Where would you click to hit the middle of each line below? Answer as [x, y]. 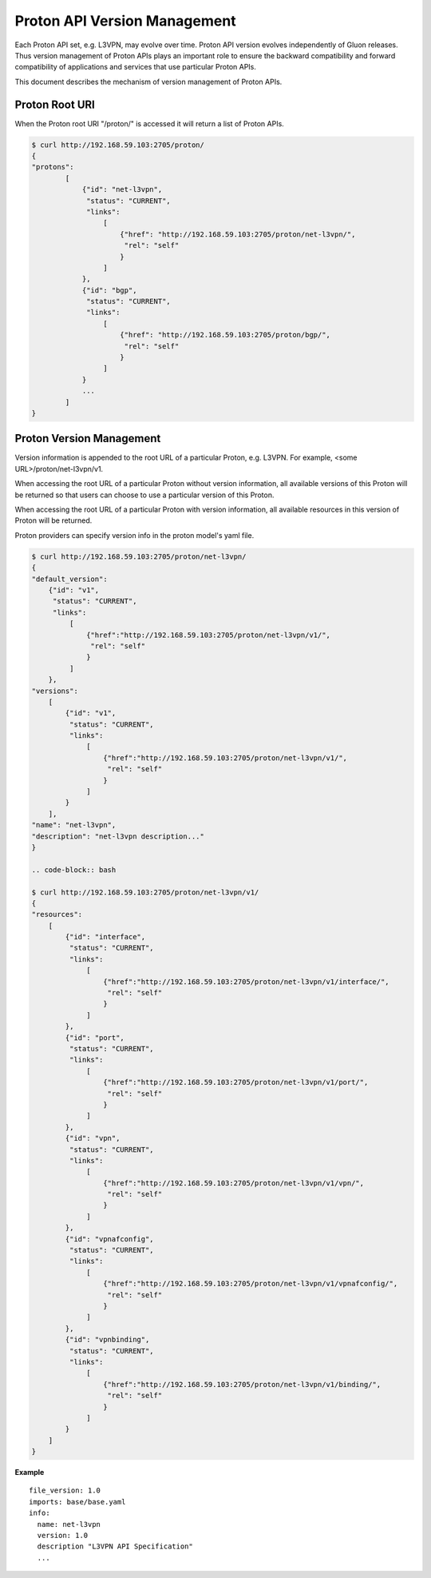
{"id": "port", [95, 1038]
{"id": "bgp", [109, 290]
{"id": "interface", [105, 937]
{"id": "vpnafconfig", [110, 1239]
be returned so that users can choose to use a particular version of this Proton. [144, 495]
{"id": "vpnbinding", [107, 1340]
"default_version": [69, 579]
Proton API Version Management [125, 21]
